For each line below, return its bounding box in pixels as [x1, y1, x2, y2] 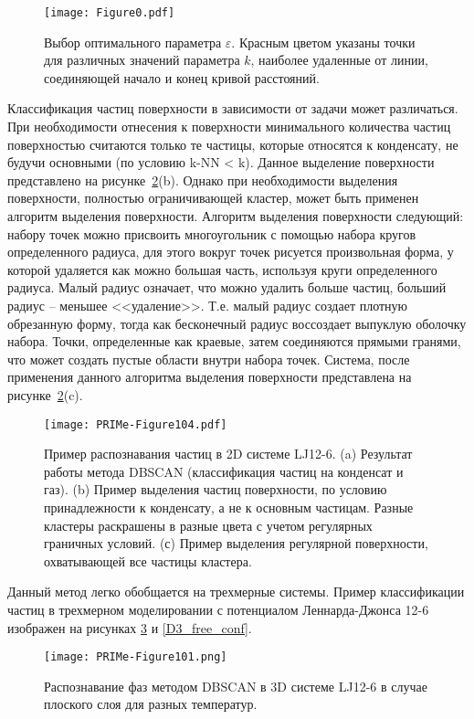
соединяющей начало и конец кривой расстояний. [44, 68, 320, 87]
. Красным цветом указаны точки [231, 32, 416, 51]
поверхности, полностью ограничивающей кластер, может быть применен [7, 188, 419, 207]
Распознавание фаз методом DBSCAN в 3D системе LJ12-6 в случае [44, 676, 427, 695]
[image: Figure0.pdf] [44, 6, 175, 19]
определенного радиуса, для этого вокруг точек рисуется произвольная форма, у [7, 242, 454, 261]
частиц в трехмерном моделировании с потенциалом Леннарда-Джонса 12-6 [7, 599, 429, 619]
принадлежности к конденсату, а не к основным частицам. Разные [44, 497, 414, 516]
